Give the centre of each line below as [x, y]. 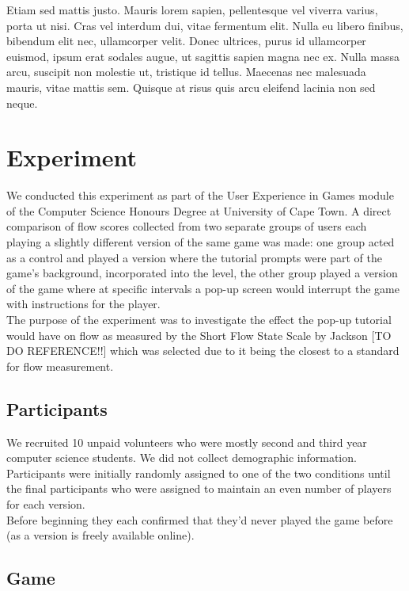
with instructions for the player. [83, 304]
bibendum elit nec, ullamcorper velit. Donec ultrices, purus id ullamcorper [186, 41]
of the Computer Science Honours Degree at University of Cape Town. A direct [199, 210]
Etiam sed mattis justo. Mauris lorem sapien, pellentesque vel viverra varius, [192, 10]
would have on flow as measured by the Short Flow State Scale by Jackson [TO [199, 335]
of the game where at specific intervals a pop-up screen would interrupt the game [203, 288]
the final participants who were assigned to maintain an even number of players [199, 488]
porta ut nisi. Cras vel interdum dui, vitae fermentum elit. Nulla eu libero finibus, [205, 25]
